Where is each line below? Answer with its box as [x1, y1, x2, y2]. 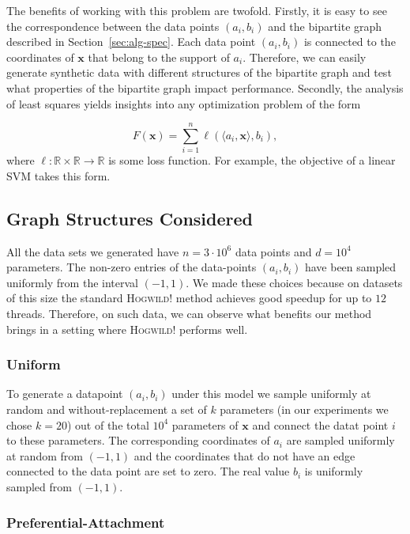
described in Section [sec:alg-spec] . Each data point [6, 33, 256, 50]
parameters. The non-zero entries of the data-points [6, 259, 257, 275]
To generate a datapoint [6, 385, 123, 402]
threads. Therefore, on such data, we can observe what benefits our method [6, 305, 372, 322]
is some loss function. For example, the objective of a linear [108, 152, 396, 169]
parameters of [171, 416, 239, 433]
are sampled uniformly [286, 432, 395, 449]
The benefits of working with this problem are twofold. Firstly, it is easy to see [6, 2, 387, 18]
